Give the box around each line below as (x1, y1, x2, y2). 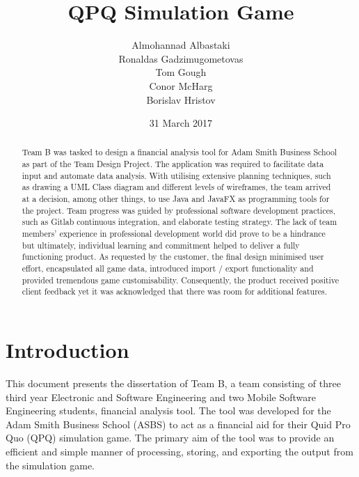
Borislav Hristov (146, 92, 216, 107)
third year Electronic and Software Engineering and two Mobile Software (6, 389, 316, 404)
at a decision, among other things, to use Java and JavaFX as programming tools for (22, 193, 330, 205)
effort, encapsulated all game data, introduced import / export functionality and (22, 263, 314, 274)
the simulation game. (6, 458, 95, 472)
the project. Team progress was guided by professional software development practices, (22, 204, 335, 216)
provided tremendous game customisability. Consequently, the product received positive (22, 274, 340, 286)
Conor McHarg (149, 78, 213, 93)
